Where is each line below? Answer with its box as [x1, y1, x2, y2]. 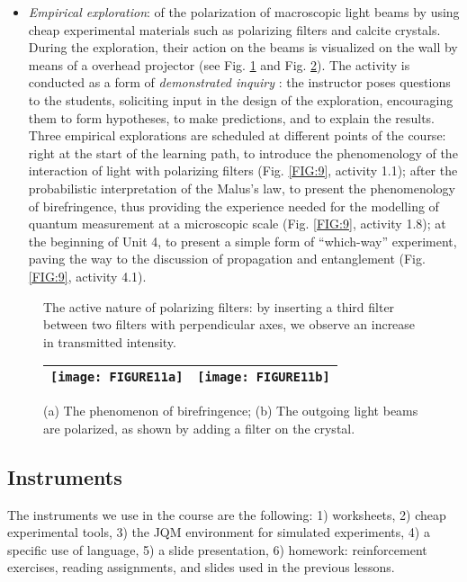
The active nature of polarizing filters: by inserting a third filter [43, 297, 395, 316]
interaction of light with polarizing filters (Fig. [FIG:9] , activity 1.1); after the [28, 161, 458, 180]
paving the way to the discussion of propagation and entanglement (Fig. [28, 249, 426, 268]
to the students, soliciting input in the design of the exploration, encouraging [28, 90, 454, 109]
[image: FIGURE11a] [50, 370, 184, 385]
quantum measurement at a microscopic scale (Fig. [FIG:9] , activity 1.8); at [28, 214, 446, 233]
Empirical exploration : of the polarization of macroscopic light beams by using [28, 3, 460, 21]
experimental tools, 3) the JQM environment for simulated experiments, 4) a [7, 523, 430, 542]
